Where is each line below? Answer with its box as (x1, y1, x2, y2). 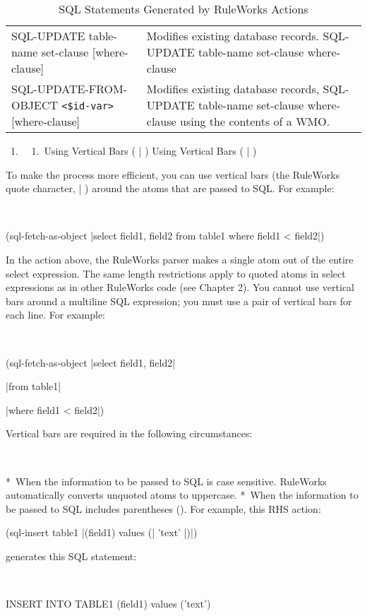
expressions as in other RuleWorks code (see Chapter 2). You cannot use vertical (6, 280, 355, 295)
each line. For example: (6, 307, 106, 322)
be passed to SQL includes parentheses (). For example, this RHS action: (6, 501, 321, 516)
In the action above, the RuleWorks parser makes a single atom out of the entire (6, 251, 354, 266)
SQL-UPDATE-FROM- (11, 81, 128, 97)
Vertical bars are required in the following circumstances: (6, 426, 253, 441)
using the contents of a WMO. (179, 113, 330, 129)
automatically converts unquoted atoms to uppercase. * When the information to (6, 487, 359, 502)
